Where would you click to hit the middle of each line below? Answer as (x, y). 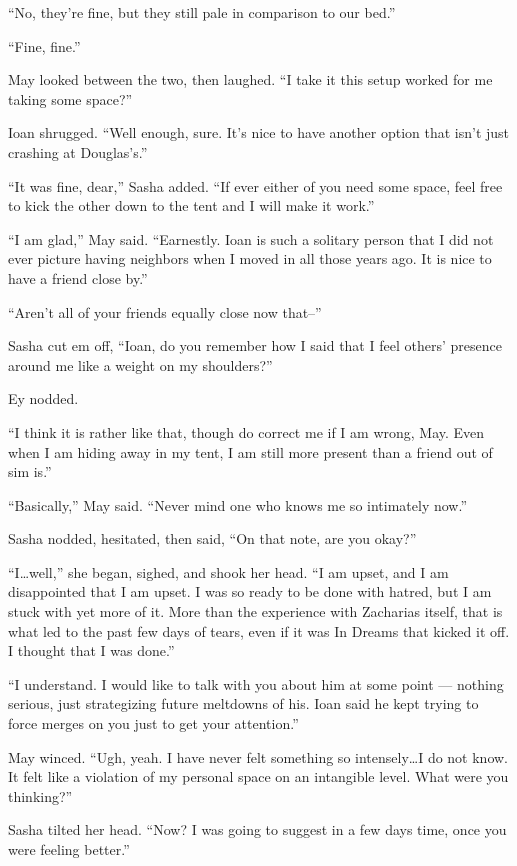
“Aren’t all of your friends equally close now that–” (165, 311)
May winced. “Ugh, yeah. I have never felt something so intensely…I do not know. (258, 756)
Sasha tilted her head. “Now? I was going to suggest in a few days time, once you (257, 829)
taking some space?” (70, 98)
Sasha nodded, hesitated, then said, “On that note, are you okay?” (212, 538)
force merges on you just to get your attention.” (153, 723)
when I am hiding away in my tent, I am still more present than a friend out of (250, 451)
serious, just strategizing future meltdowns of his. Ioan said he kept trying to (243, 703)
